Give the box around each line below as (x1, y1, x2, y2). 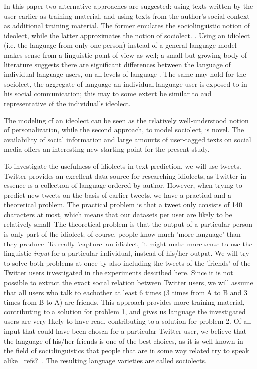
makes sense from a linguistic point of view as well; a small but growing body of (4, 49, 247, 60)
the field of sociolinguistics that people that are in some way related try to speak (4, 345, 249, 356)
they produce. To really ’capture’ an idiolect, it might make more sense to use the (4, 238, 252, 248)
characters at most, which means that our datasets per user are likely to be (4, 209, 232, 219)
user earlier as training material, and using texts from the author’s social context (4, 10, 250, 21)
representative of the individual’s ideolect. (4, 98, 131, 108)
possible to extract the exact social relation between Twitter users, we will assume (4, 277, 253, 288)
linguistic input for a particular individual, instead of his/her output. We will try (4, 248, 249, 258)
